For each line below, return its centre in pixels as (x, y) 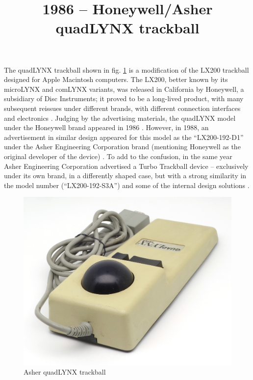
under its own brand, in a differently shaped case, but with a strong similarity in (125, 176)
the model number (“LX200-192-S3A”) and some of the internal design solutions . (127, 185)
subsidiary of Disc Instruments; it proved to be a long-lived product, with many (124, 98)
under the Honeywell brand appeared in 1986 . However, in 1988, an (106, 127)
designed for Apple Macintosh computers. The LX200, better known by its (116, 79)
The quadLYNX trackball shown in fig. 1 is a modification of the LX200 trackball (126, 69)
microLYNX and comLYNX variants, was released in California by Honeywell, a (124, 89)
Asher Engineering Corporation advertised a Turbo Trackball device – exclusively (126, 166)
